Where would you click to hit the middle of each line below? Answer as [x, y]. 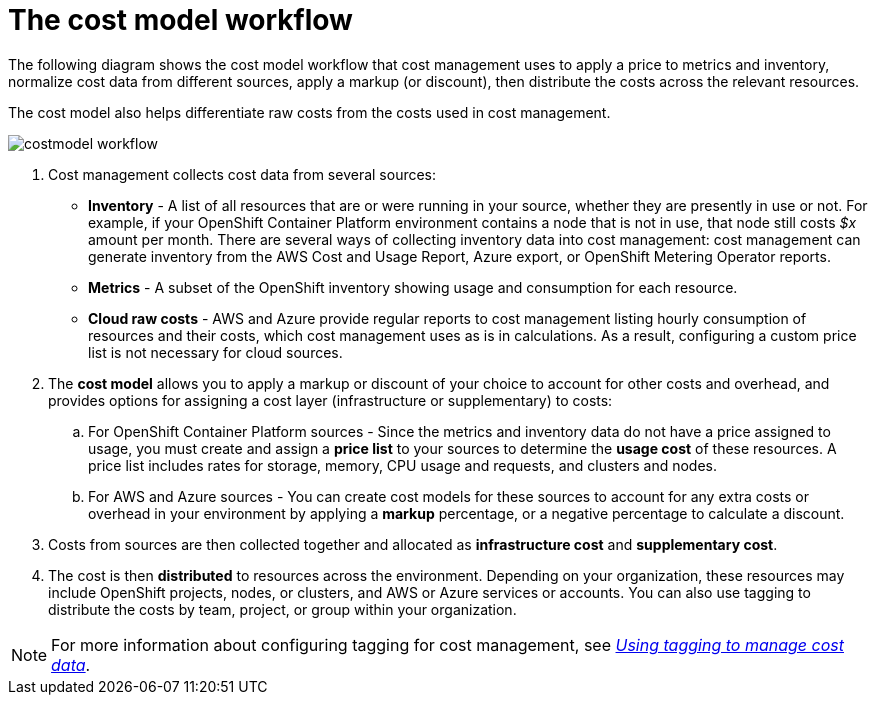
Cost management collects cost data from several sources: [242, 174]
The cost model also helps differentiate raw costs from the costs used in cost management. [309, 112]
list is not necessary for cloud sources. [215, 352]
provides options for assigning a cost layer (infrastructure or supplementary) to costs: [330, 400]
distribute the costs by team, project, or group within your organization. [282, 609]
